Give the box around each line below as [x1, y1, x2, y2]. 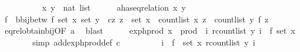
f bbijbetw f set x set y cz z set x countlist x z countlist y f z [4, 12, 269, 25]
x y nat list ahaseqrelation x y [42, 1, 186, 13]
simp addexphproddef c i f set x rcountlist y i [32, 35, 256, 48]
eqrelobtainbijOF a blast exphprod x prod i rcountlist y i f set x [4, 24, 295, 37]
